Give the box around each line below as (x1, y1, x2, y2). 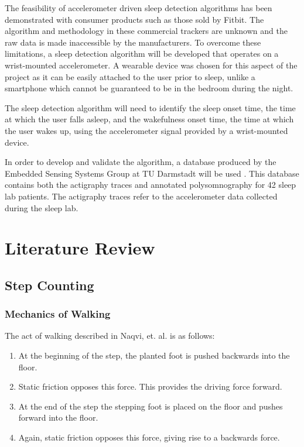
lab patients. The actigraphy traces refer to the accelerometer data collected (5, 190, 278, 202)
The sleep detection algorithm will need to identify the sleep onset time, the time (5, 101, 296, 114)
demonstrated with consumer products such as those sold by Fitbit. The (5, 13, 264, 25)
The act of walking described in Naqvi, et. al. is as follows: (5, 329, 215, 342)
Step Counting (5, 276, 94, 294)
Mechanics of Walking (5, 307, 111, 321)
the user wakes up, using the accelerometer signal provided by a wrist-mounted (5, 124, 288, 136)
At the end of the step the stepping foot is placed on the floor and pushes (18, 400, 283, 412)
